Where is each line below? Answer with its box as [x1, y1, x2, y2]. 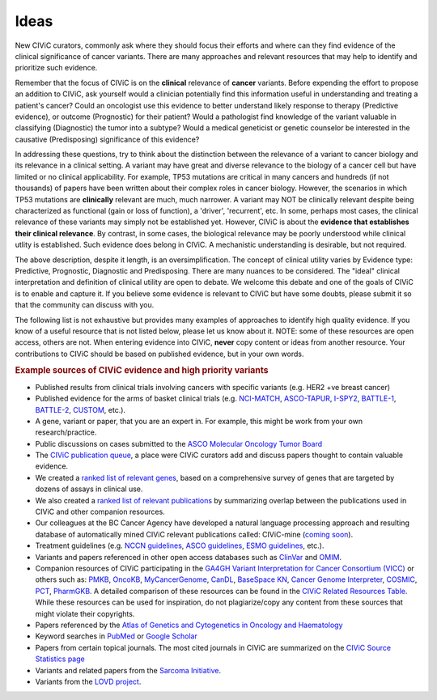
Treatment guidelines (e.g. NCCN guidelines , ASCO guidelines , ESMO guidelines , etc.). [35, 541, 325, 550]
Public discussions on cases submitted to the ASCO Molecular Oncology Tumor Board [35, 439, 323, 448]
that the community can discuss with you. [15, 300, 155, 310]
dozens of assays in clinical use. [35, 484, 143, 494]
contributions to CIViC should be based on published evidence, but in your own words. [15, 349, 304, 358]
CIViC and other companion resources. [35, 507, 165, 517]
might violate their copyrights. [35, 609, 135, 618]
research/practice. [35, 427, 97, 437]
